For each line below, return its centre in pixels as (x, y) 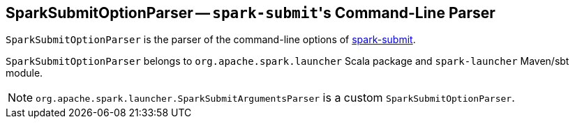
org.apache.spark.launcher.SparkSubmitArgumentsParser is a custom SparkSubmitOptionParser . (275, 98)
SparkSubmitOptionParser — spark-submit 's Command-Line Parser (251, 13)
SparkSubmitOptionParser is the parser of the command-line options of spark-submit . (211, 40)
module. (24, 73)
